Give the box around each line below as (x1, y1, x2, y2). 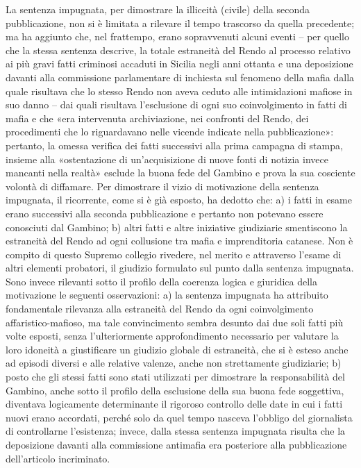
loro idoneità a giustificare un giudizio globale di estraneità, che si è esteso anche (6, 342, 349, 356)
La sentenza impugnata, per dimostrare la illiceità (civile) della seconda (6, 2, 310, 16)
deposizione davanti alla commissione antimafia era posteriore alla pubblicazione (6, 437, 347, 451)
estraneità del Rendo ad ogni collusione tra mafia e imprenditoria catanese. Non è (6, 233, 353, 248)
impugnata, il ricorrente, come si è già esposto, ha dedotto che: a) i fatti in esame (6, 192, 352, 207)
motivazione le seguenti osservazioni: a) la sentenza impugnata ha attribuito (6, 287, 328, 302)
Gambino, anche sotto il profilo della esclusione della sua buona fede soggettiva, (6, 383, 344, 397)
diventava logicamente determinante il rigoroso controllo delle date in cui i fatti (6, 396, 343, 411)
